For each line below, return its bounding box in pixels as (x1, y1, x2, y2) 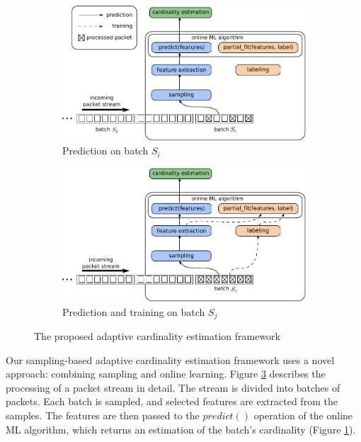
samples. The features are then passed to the (6, 407, 200, 422)
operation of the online (253, 407, 353, 422)
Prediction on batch (62, 143, 149, 158)
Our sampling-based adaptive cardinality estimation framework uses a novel (6, 352, 335, 367)
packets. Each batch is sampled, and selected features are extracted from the (6, 394, 338, 409)
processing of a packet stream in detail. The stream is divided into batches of (6, 380, 340, 395)
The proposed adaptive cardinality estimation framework (34, 329, 280, 343)
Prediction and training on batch (62, 304, 205, 319)
